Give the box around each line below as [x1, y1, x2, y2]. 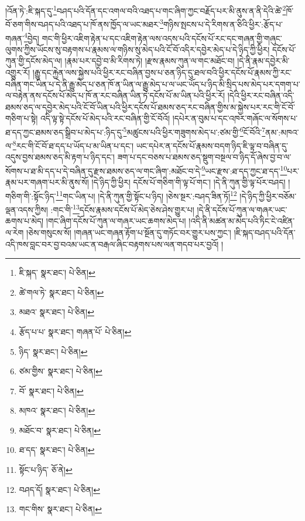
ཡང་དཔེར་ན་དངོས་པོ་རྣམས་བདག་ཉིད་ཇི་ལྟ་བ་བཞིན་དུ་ [136, 139, 288, 151]
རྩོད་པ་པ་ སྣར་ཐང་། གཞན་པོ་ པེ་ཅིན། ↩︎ [19, 325, 132, 337]
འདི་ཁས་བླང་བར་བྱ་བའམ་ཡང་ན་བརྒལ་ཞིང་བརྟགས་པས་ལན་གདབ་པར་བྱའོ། [5, 238, 219, 250]
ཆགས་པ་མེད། [5, 215, 44, 227]
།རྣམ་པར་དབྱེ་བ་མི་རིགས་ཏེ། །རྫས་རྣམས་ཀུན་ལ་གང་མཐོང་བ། [64, 55, 235, 67]
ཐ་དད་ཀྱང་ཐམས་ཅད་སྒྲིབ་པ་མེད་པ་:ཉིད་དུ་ [5, 126, 124, 138]
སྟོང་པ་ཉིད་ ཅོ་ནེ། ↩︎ [19, 464, 73, 476]
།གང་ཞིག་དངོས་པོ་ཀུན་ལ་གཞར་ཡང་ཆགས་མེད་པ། [46, 215, 186, 227]
